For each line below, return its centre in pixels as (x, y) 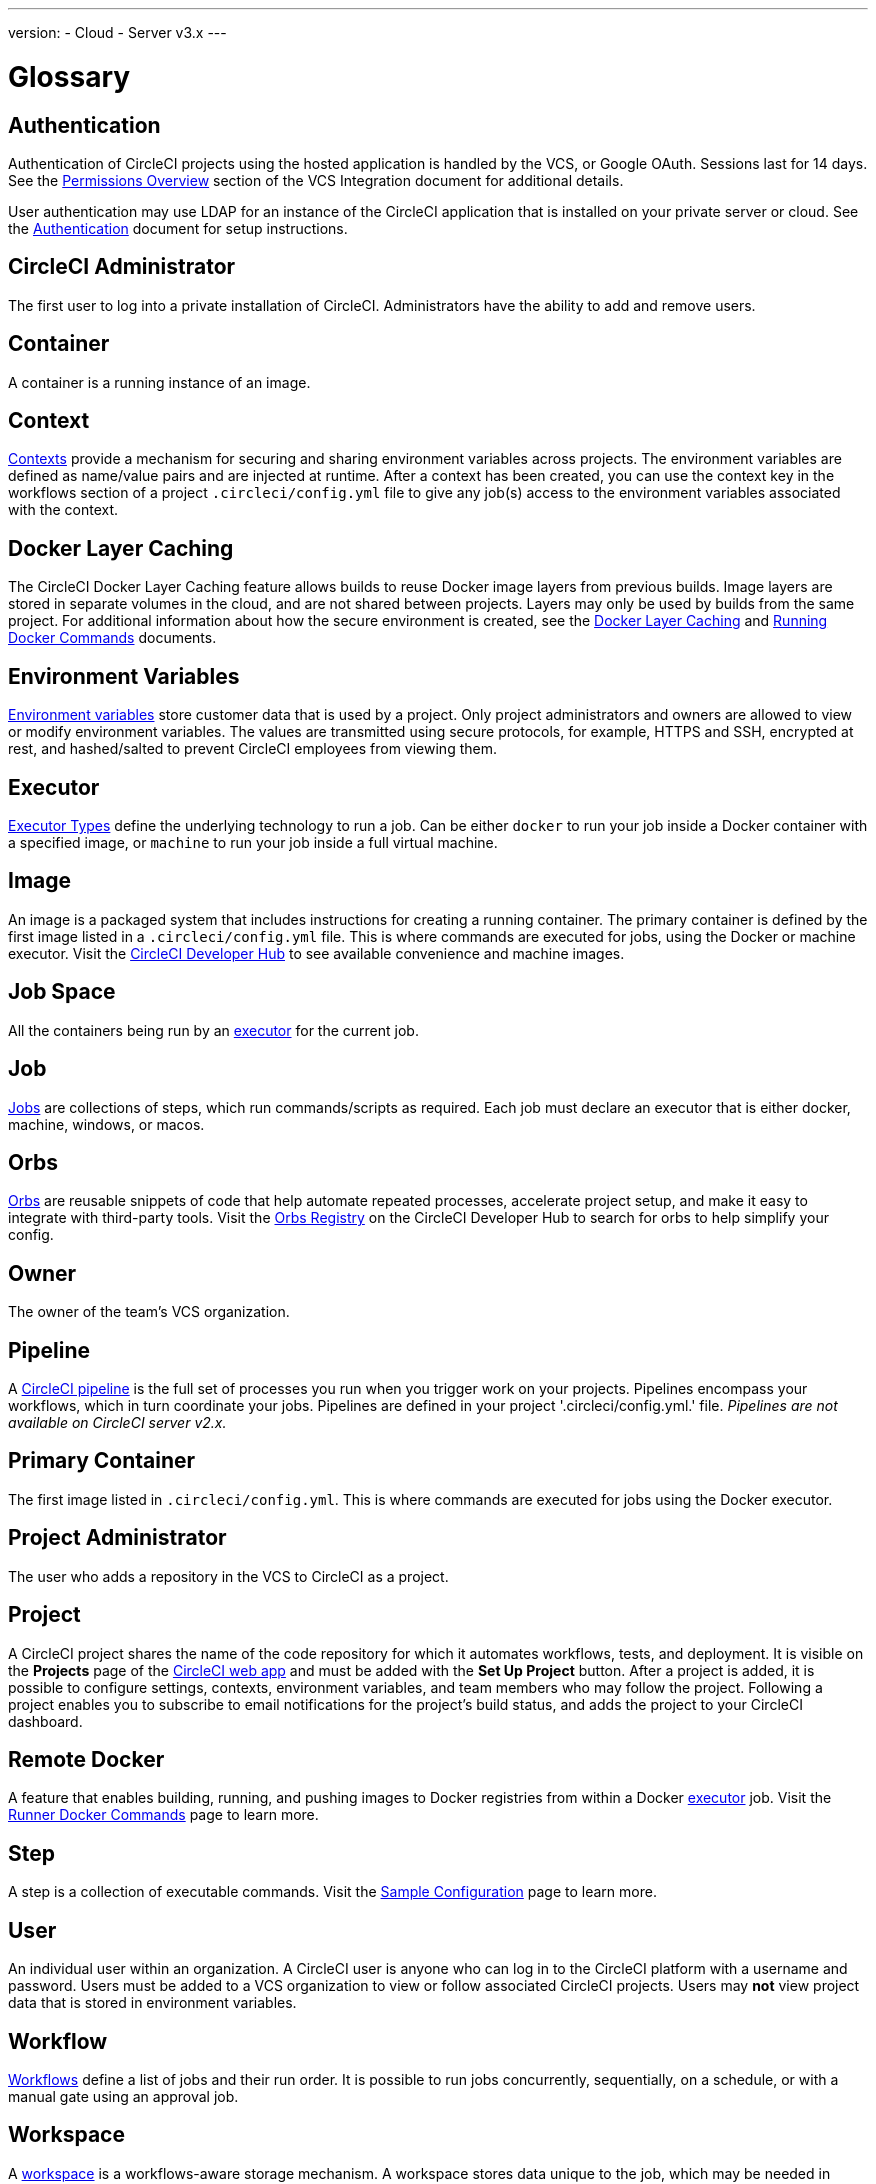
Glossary (69, 76)
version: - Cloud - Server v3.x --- (117, 32)
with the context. (63, 510)
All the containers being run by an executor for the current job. (213, 1030)
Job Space (62, 992)
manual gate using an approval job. (123, 2096)
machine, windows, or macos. (106, 1124)
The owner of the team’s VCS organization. (149, 1312)
